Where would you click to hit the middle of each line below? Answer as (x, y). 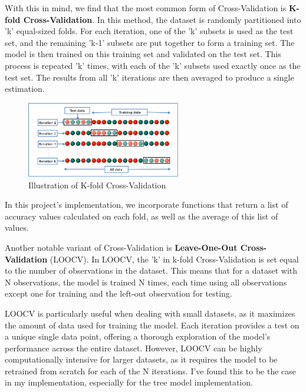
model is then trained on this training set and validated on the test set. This (143, 54)
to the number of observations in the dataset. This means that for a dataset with (151, 270)
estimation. (25, 89)
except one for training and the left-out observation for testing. (119, 293)
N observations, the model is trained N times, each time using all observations (146, 282)
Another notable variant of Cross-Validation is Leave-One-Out (121, 247)
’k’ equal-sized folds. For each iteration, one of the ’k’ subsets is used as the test (149, 31)
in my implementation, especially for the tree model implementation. (129, 382)
